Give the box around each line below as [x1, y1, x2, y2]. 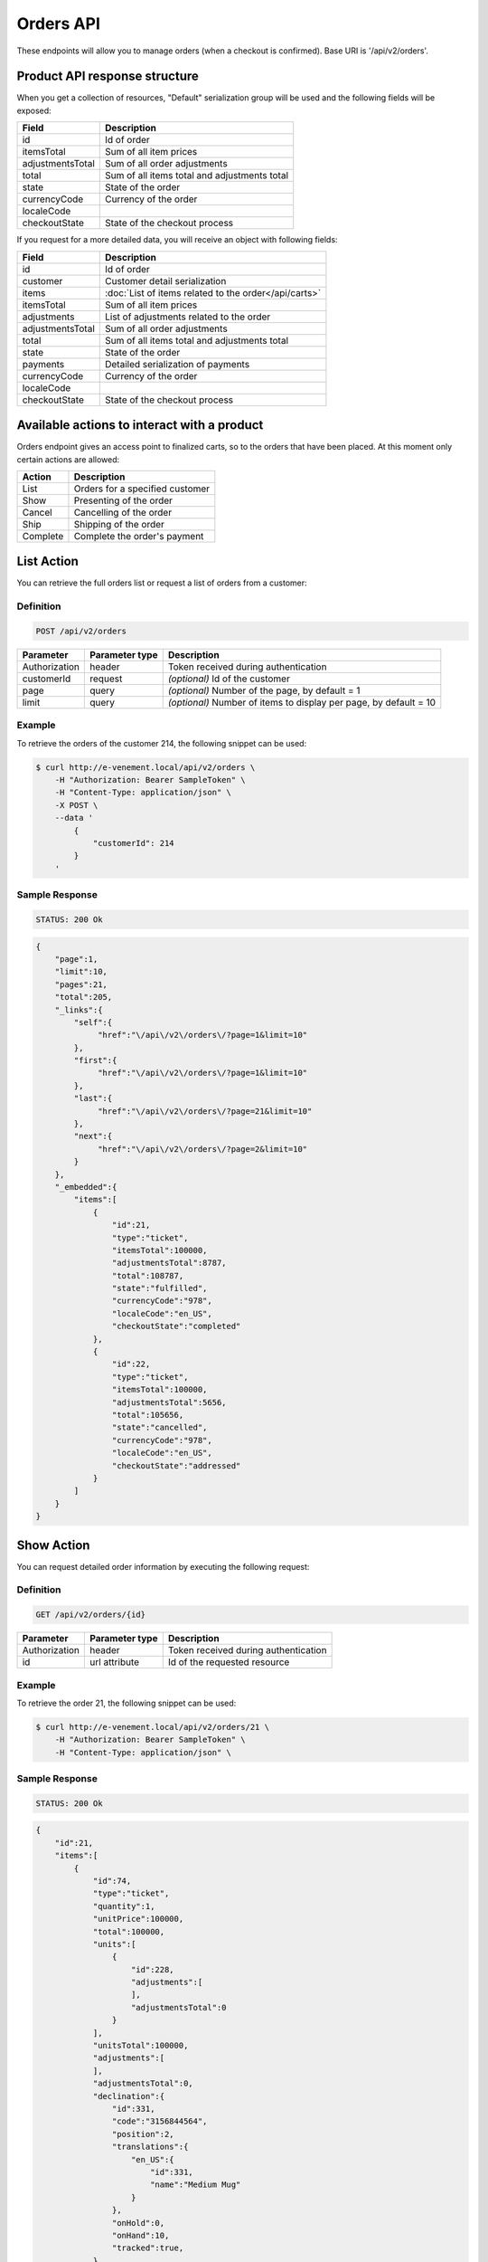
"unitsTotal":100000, [92, 2040, 189, 2051]
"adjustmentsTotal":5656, [111, 1397, 227, 1407]
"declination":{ [92, 2091, 165, 2101]
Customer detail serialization [104, 274, 227, 287]
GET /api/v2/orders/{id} [35, 1610, 146, 1620]
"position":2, [111, 2129, 175, 2139]
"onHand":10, [111, 2230, 170, 2240]
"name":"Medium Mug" [149, 2180, 241, 2190]
